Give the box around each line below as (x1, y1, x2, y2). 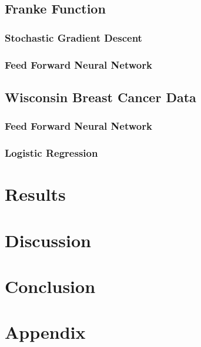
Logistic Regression (5, 146, 98, 160)
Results (5, 182, 66, 206)
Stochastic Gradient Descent (5, 30, 142, 45)
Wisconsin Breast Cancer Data (5, 87, 196, 106)
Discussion (5, 228, 91, 252)
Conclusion (5, 274, 96, 298)
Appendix (5, 320, 86, 344)
